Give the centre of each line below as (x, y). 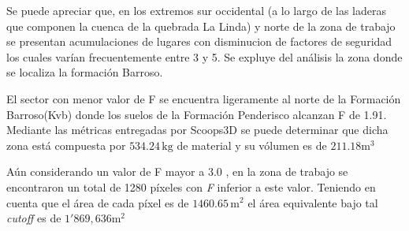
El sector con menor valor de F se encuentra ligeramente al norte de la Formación (204, 98)
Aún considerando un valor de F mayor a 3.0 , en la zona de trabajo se (177, 171)
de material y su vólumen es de (252, 145)
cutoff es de (34, 218)
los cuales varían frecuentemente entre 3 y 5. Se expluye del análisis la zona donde (204, 56)
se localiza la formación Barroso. (85, 72)
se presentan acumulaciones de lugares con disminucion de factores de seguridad (199, 41)
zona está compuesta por (66, 145)
